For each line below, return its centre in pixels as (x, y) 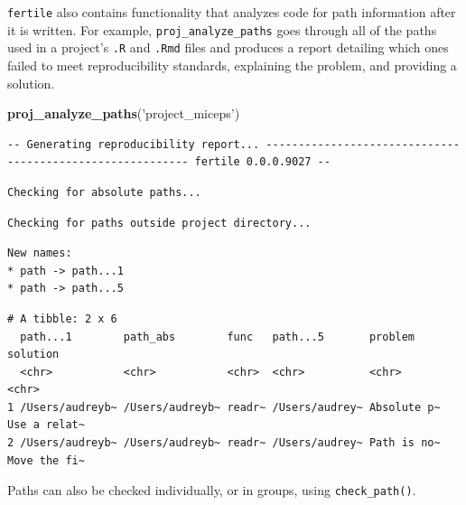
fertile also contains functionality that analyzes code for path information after (232, 12)
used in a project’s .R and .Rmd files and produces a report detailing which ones (228, 47)
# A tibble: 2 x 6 (62, 318)
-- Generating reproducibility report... (134, 144)
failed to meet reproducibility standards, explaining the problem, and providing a (232, 65)
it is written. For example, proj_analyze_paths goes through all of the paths (222, 29)
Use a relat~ (46, 425)
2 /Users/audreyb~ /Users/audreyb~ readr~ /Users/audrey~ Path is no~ (224, 443)
